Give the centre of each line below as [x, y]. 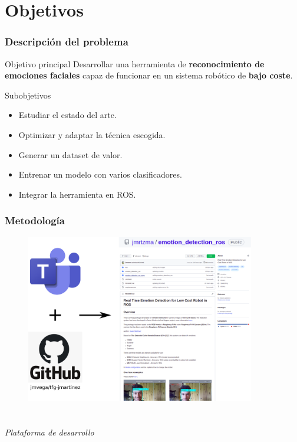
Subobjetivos [28, 95]
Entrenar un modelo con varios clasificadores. [100, 174]
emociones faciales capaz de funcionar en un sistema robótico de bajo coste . [149, 75]
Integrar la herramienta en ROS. [77, 194]
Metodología [35, 220]
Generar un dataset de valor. [70, 154]
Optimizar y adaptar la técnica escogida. [92, 134]
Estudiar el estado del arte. [67, 115]
